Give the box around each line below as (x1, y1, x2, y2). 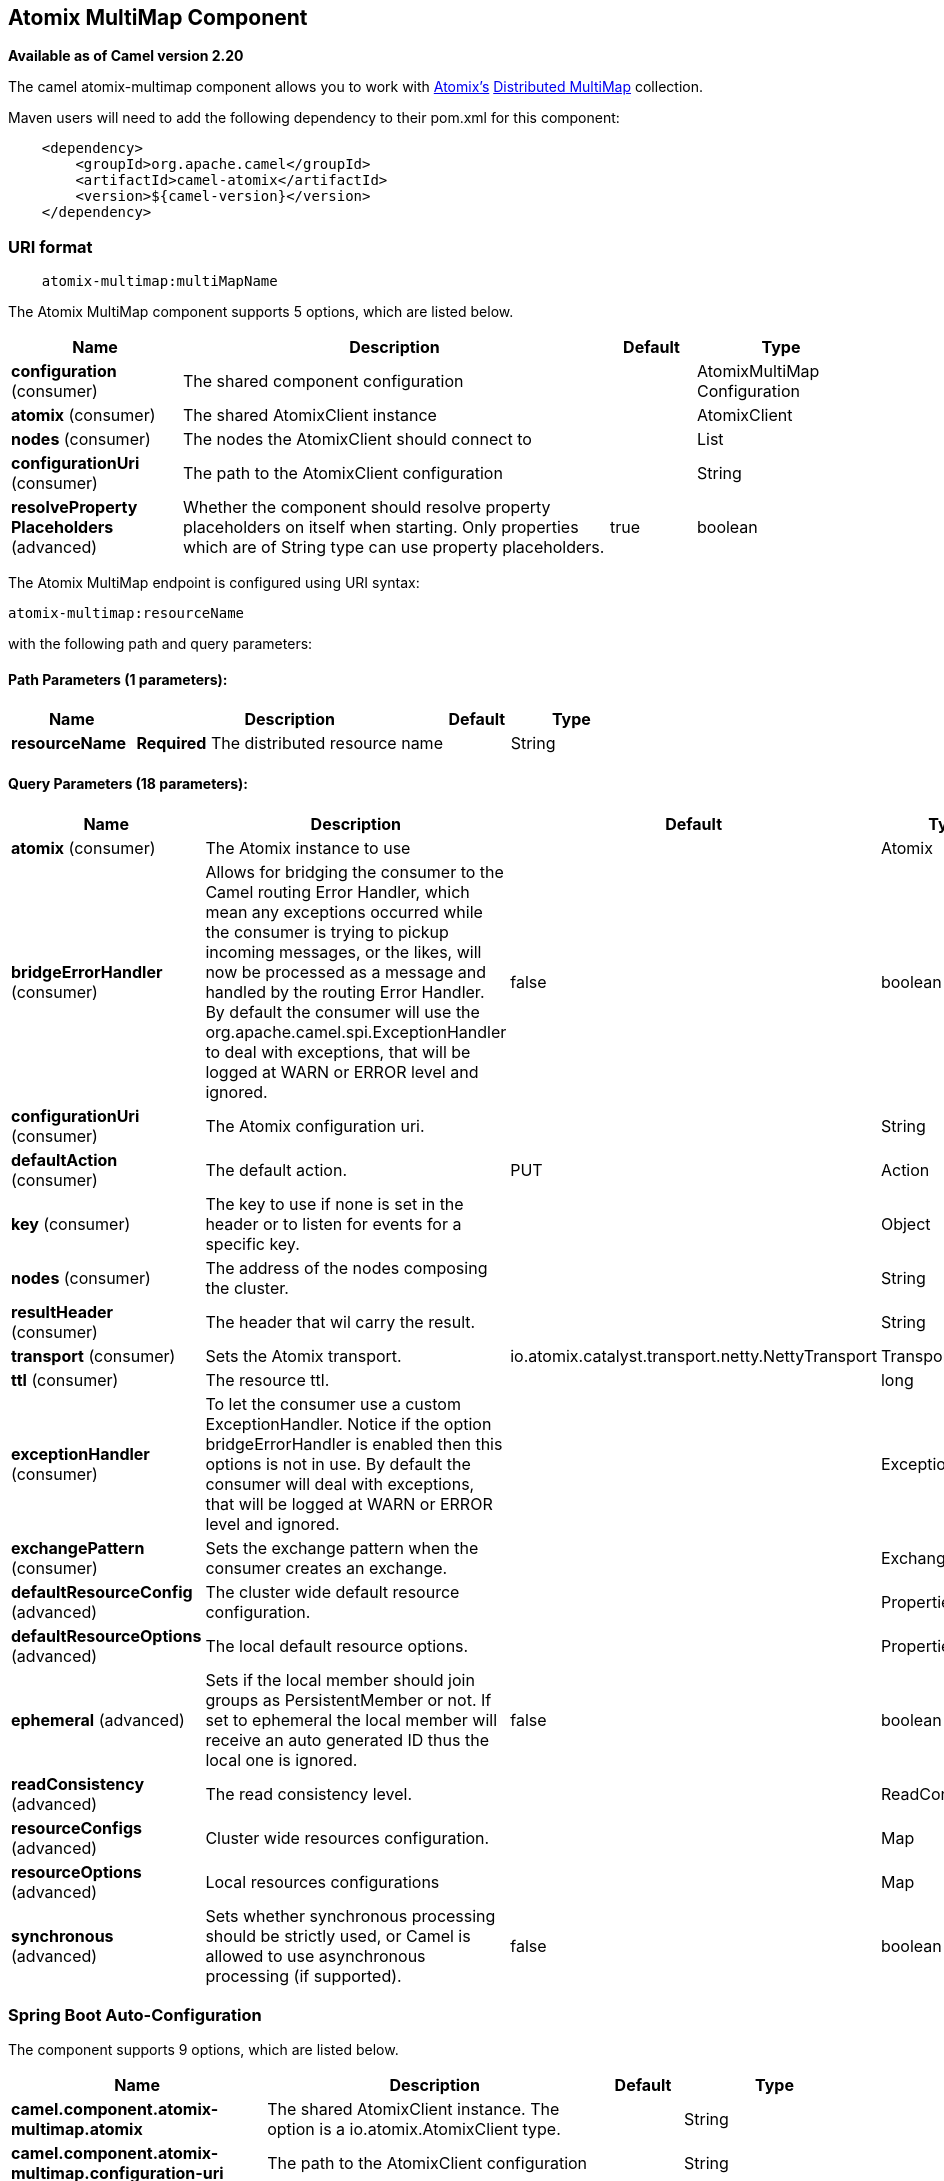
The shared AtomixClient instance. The (267, 2099, 560, 2120)
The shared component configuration (183, 371, 464, 392)
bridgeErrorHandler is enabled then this (205, 1433, 503, 1454)
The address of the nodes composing (205, 1257, 488, 1278)
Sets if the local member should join (205, 1669, 475, 1690)
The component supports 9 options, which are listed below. (8, 2041, 399, 2059)
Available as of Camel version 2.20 (8, 47, 244, 65)
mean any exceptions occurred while (205, 901, 483, 922)
